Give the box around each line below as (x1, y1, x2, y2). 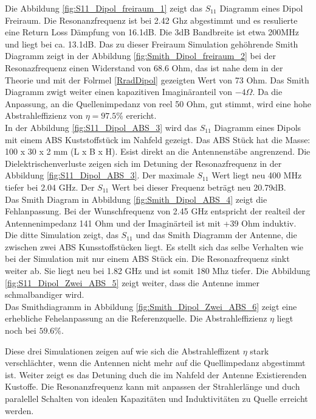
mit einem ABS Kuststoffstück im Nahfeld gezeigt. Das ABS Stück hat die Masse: (5, 133, 311, 146)
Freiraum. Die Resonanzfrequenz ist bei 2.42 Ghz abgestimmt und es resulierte (5, 13, 298, 26)
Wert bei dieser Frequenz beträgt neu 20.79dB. (111, 180, 286, 193)
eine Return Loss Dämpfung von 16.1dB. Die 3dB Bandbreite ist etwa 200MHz (5, 26, 299, 38)
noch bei (5, 324, 36, 337)
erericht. (126, 109, 157, 122)
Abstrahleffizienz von (5, 109, 83, 122)
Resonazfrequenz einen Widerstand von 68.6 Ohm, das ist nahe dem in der (5, 61, 283, 74)
